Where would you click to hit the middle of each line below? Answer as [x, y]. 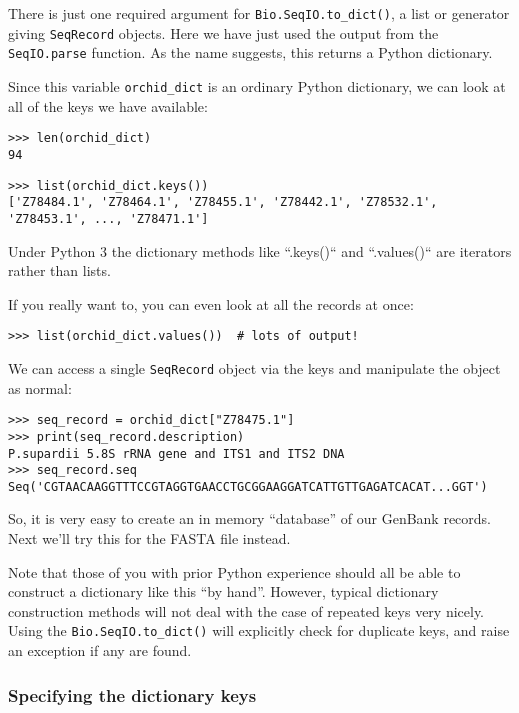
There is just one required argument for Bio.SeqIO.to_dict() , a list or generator [259, 13]
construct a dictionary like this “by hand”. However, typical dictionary [223, 591]
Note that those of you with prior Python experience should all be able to [234, 571]
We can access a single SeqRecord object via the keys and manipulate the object [254, 367]
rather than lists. [59, 270]
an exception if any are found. [100, 650]
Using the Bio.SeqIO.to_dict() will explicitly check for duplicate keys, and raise [259, 630]
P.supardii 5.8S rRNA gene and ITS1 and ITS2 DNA [176, 453]
